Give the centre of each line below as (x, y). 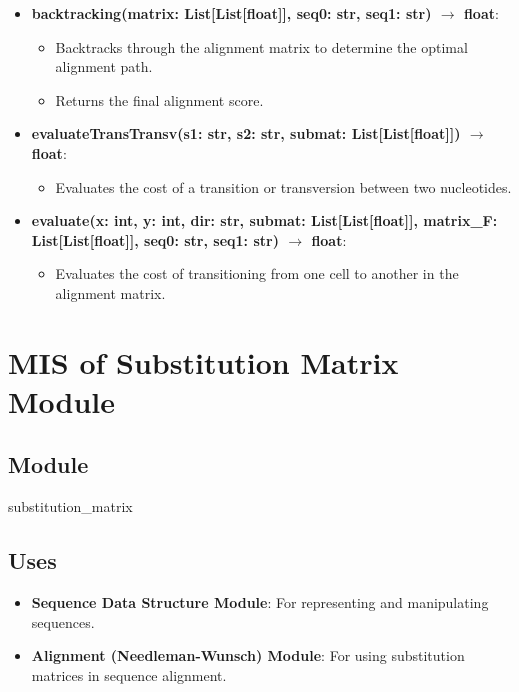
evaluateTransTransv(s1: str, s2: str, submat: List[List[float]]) (246, 133)
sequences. (63, 621)
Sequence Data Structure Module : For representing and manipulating (260, 602)
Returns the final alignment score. (159, 99)
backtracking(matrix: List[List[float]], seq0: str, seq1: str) (231, 13)
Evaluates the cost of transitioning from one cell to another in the (257, 273)
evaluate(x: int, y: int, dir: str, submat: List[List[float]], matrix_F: (264, 220)
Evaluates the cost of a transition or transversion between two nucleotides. (283, 186)
